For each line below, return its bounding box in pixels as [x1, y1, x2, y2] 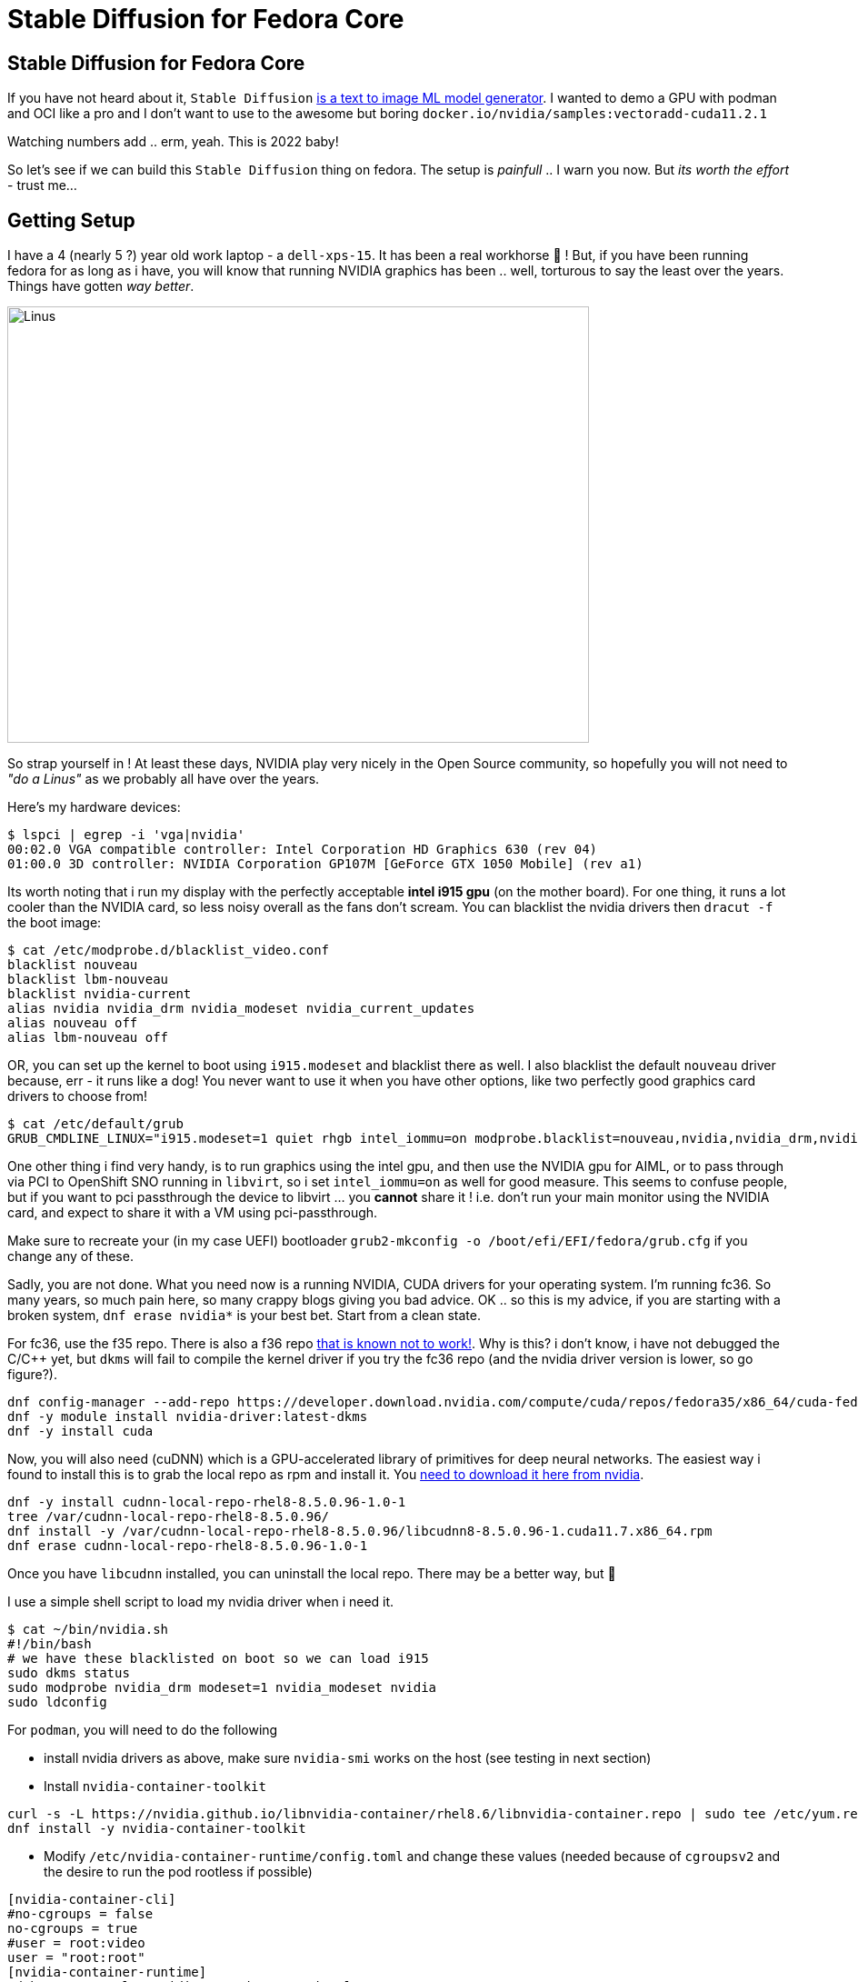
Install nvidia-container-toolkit [44, 1778, 266, 1795]
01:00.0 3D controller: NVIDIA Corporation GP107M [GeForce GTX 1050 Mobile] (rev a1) [7, 856, 643, 872]
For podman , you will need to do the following [7, 1722, 278, 1738]
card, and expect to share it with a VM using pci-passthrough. [7, 1205, 378, 1221]
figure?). [7, 1366, 57, 1383]
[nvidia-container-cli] [7, 1892, 176, 1907]
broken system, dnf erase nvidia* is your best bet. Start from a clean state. [7, 1307, 481, 1324]
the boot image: [7, 915, 102, 931]
